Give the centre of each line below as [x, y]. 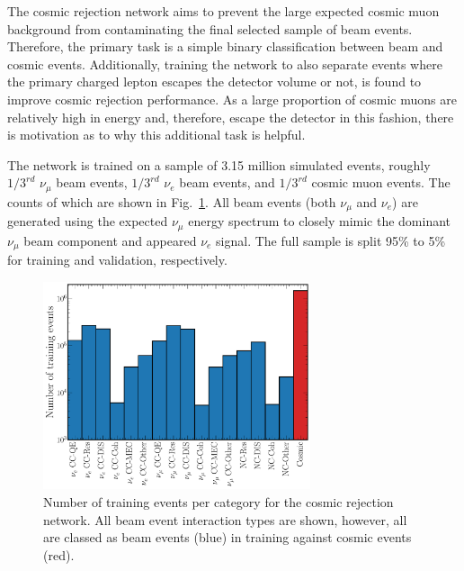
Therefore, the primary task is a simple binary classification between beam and [225, 46]
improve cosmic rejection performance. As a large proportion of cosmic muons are [232, 99]
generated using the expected [88, 221]
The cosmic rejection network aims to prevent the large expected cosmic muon [223, 11]
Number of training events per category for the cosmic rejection [219, 502]
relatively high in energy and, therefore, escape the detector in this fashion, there [231, 117]
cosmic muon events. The [381, 182]
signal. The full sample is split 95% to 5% [331, 240]
